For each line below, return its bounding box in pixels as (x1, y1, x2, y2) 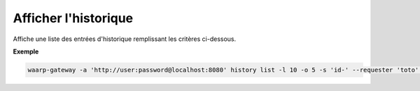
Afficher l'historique (13, 10, 134, 26)
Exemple (13, 47, 39, 56)
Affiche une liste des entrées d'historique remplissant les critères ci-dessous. (13, 35, 237, 43)
